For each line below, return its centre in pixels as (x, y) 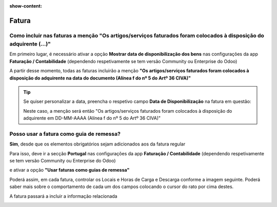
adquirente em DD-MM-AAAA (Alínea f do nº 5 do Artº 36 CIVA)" (92, 118)
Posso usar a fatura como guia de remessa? (65, 134)
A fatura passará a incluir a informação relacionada (63, 196)
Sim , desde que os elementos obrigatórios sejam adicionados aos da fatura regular (97, 144)
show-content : (26, 6)
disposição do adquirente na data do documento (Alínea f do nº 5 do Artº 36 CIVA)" (100, 78)
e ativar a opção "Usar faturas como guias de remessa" (70, 170)
